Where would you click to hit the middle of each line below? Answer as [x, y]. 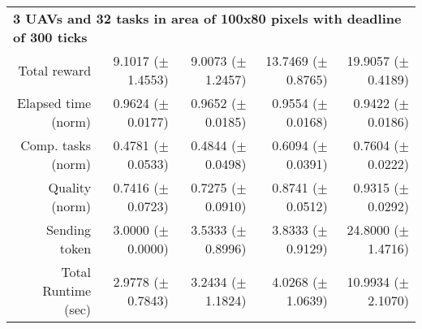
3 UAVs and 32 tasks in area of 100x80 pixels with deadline [207, 18]
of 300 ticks [50, 37]
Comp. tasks [56, 145]
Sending [69, 229]
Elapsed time [54, 103]
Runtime [67, 290]
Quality [70, 187]
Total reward [55, 70]
